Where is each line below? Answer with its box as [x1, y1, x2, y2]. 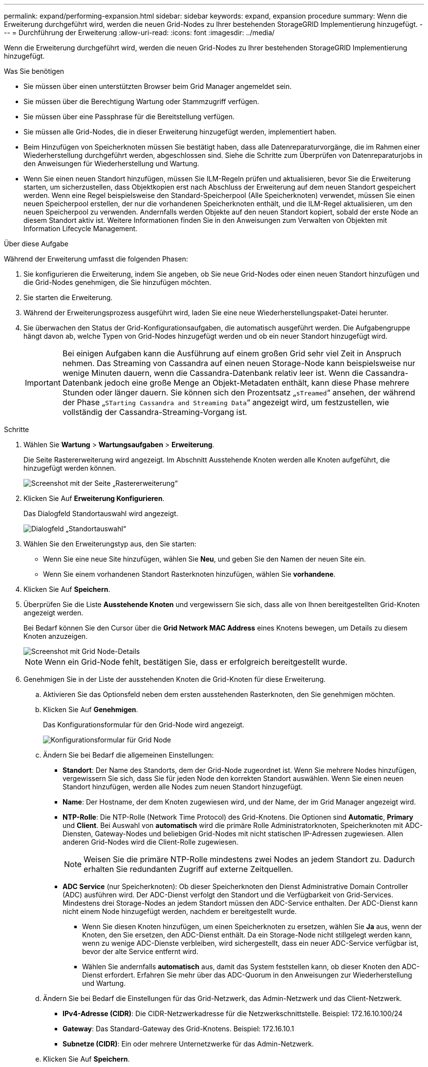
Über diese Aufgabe [4, 240, 68, 248]
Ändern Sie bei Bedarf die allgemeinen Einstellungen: [43, 751, 214, 759]
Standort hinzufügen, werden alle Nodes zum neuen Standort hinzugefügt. [63, 783, 303, 791]
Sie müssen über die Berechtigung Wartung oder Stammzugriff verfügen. [23, 97, 259, 106]
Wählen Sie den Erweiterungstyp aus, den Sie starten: [23, 540, 196, 548]
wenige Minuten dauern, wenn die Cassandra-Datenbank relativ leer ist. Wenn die [62, 368, 364, 378]
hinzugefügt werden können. [23, 464, 116, 472]
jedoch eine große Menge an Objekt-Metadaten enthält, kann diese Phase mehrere [105, 378, 409, 388]
